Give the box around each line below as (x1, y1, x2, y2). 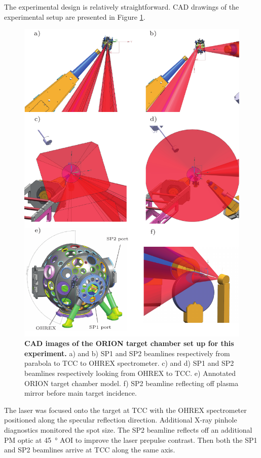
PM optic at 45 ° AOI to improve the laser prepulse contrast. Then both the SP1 (4, 434, 257, 445)
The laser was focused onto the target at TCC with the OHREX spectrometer (4, 404, 247, 415)
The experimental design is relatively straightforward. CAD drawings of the (4, 2, 239, 12)
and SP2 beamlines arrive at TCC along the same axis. (4, 444, 175, 455)
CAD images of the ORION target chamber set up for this (24, 338, 234, 349)
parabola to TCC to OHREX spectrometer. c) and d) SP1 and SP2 (24, 358, 234, 368)
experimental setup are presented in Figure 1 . (4, 11, 145, 22)
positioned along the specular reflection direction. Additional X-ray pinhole (4, 414, 237, 425)
